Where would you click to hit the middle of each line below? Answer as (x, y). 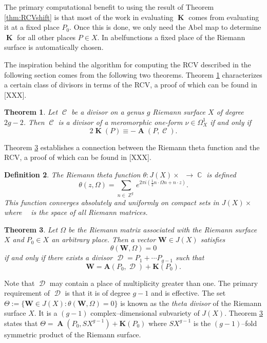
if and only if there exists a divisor (59, 257)
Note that (20, 283)
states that (21, 323)
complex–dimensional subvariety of (145, 313)
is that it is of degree (98, 293)
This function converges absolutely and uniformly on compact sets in (112, 202)
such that (190, 257)
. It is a (46, 313)
